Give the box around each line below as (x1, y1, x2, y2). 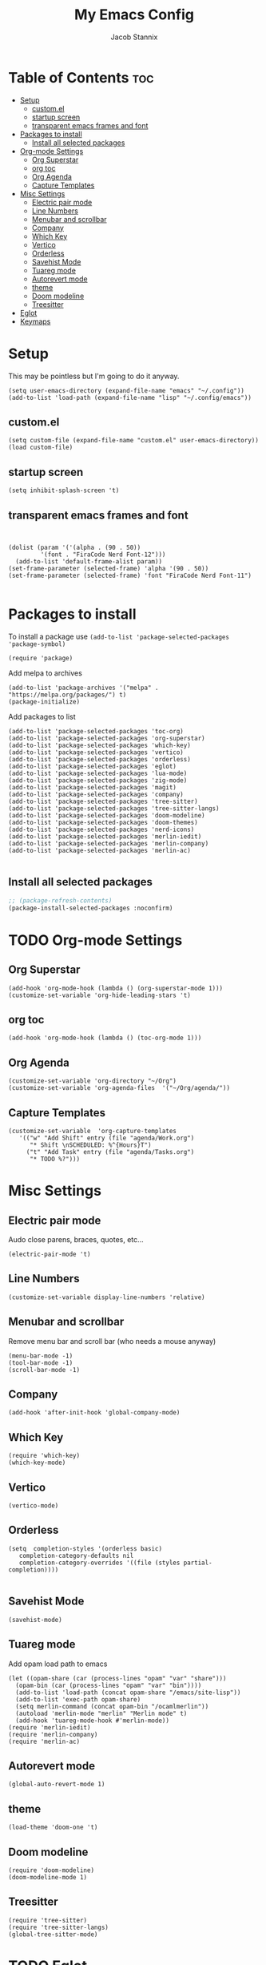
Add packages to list (8, 712, 76, 721)
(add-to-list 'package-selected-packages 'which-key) (8, 741, 192, 749)
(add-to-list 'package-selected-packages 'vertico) (8, 748, 184, 757)
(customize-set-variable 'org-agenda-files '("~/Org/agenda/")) (8, 1084, 230, 1092)
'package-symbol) (8, 640, 66, 648)
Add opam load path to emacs (8, 1659, 108, 1668)
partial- (183, 1559, 213, 1567)
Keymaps (19, 317, 51, 326)
